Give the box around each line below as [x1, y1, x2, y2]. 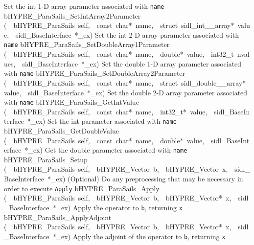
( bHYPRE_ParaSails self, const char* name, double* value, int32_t [4, 49, 234, 59]
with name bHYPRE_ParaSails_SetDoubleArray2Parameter [4, 68, 185, 78]
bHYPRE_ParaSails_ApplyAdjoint [4, 212, 112, 222]
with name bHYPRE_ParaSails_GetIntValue [4, 97, 139, 107]
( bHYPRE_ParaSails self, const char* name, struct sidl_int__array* [4, 20, 234, 30]
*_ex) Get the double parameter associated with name [24, 145, 187, 155]
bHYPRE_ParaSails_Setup [4, 154, 88, 164]
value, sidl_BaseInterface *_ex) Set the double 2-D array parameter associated [4, 87, 248, 97]
